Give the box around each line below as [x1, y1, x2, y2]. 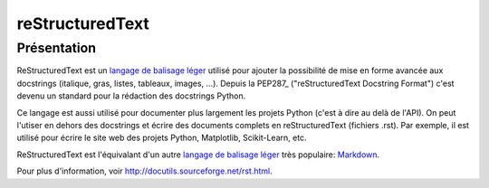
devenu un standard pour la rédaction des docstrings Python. [16, 90, 246, 101]
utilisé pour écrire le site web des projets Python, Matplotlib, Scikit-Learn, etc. [16, 132, 307, 144]
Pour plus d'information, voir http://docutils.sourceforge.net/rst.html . [16, 165, 273, 176]
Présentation [16, 40, 97, 56]
